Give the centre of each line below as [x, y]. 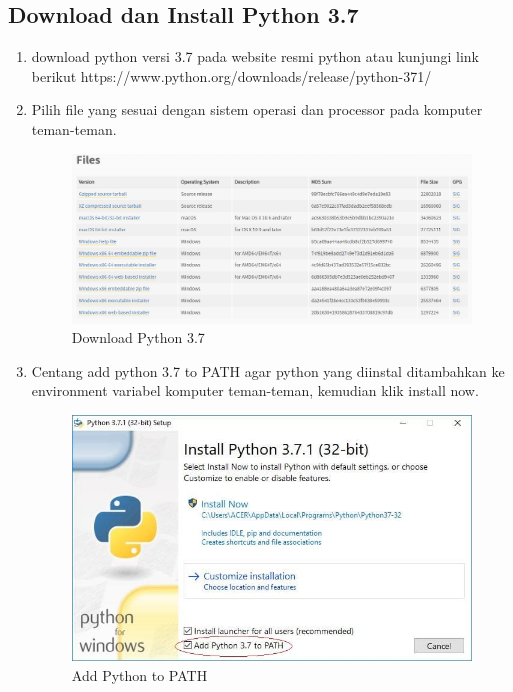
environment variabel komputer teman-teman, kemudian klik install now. [255, 390]
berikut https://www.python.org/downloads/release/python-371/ [231, 75]
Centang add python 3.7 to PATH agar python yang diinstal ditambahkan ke [268, 370]
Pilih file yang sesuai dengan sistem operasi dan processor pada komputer [257, 109]
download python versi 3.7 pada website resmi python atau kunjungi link [255, 56]
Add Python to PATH [139, 674]
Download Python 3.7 [138, 337]
